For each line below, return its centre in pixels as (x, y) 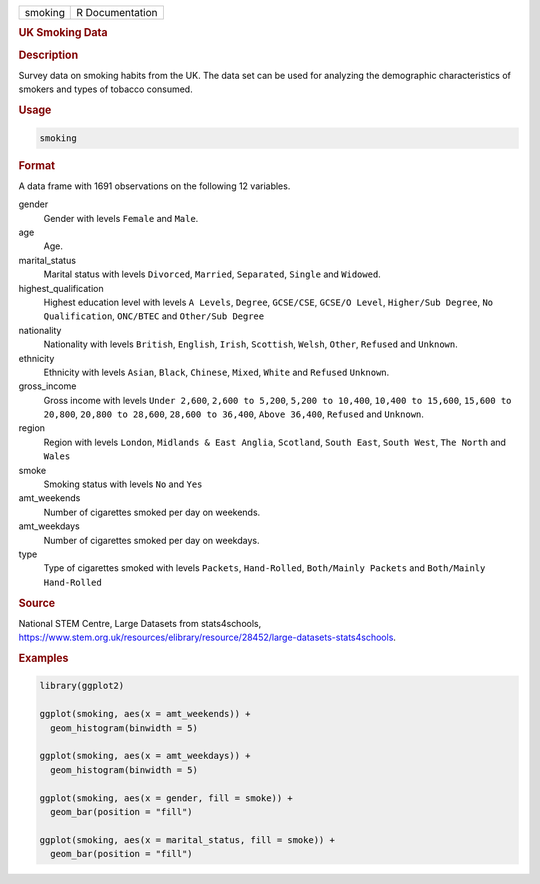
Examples (43, 658)
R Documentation (117, 12)
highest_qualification (61, 288)
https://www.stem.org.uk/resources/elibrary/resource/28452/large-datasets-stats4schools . (207, 637)
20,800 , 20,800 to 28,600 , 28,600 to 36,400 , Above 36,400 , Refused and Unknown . (234, 414)
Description (48, 55)
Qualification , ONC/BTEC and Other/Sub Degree (154, 316)
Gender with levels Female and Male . (121, 218)
